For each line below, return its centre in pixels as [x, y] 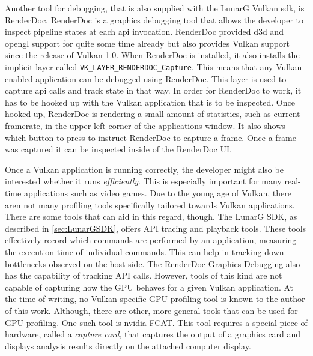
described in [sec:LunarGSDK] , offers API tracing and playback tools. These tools [156, 228]
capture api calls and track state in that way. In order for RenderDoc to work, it [153, 90]
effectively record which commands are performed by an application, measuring [151, 240]
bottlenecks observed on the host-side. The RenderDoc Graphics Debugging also [153, 263]
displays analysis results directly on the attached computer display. [128, 345]
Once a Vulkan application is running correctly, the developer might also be [144, 169]
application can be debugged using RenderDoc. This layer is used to [161, 78]
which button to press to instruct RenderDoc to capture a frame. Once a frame [151, 137]
